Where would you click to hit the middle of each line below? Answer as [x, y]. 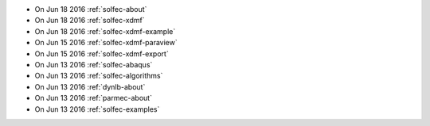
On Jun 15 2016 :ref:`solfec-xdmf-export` [102, 53]
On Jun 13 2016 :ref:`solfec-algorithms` [99, 76]
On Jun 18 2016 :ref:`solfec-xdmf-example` [105, 31]
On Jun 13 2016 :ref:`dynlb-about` [90, 86]
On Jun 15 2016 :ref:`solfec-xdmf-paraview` [106, 43]
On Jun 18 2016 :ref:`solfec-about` [91, 9]
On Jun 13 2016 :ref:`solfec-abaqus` [94, 64]
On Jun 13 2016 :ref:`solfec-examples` [97, 109]
